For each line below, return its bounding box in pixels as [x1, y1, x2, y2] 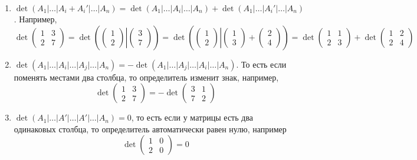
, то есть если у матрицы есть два [131, 111, 254, 124]
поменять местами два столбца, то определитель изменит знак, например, [14, 71, 279, 83]
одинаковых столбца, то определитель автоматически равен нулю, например [14, 122, 287, 135]
